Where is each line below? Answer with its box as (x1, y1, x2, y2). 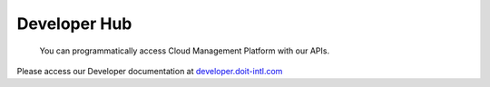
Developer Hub (16, 14, 132, 34)
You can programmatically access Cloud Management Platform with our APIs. (39, 45, 330, 56)
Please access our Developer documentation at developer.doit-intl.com (16, 65, 283, 76)
